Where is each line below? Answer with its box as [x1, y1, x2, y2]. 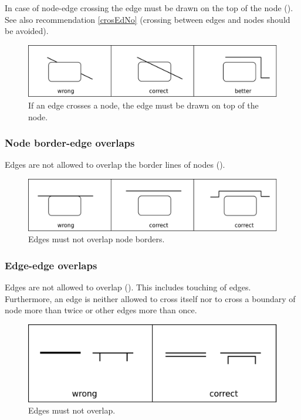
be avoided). [5, 25, 49, 37]
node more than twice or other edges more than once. [5, 304, 197, 316]
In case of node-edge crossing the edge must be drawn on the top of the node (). [5, 2, 293, 13]
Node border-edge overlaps [5, 136, 135, 150]
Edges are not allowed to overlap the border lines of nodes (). [5, 158, 225, 171]
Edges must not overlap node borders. [28, 233, 165, 245]
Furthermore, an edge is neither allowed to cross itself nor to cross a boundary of [5, 292, 296, 304]
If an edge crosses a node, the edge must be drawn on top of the [28, 99, 259, 111]
